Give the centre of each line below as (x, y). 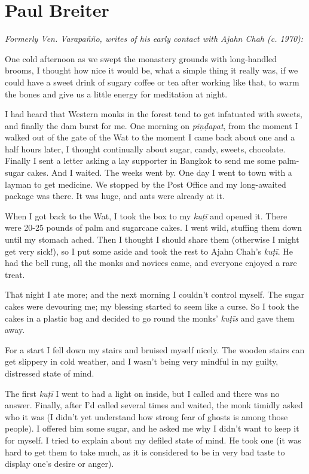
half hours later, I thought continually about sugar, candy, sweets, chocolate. (145, 149)
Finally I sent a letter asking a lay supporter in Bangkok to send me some (140, 160)
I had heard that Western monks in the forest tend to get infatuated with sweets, (154, 114)
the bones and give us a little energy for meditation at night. (116, 94)
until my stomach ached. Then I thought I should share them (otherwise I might (152, 239)
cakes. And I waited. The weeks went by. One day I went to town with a (160, 172)
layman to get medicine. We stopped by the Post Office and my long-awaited (146, 184)
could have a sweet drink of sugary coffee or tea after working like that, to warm (152, 82)
